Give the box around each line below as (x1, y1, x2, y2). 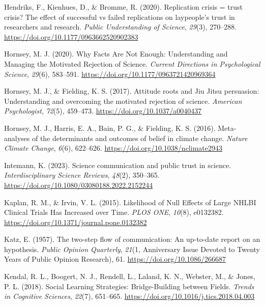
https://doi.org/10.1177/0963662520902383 (4, 31, 138, 42)
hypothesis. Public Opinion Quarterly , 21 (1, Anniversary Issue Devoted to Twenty (4, 243, 260, 254)
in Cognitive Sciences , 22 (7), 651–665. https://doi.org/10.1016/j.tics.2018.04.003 (4, 291, 255, 301)
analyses (4, 132, 30, 143)
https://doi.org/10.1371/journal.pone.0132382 (4, 216, 147, 227)
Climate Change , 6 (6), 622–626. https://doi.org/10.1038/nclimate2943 (4, 143, 222, 153)
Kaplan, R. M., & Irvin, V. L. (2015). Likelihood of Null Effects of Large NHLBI (4, 197, 256, 207)
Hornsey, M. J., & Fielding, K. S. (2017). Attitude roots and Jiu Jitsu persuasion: (4, 86, 259, 96)
